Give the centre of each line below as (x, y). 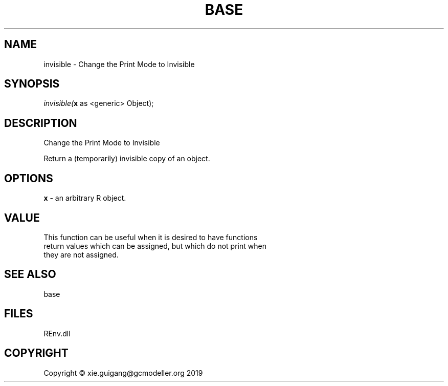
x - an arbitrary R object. (85, 198)
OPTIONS (29, 178)
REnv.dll (57, 333)
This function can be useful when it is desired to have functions (151, 237)
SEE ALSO (30, 274)
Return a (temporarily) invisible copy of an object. (127, 159)
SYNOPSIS (32, 84)
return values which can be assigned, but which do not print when (155, 246)
